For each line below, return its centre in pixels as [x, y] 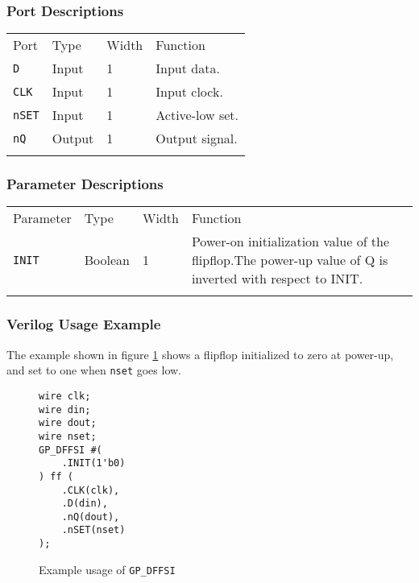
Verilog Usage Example [84, 324]
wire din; [65, 409]
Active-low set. [197, 115]
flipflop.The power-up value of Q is [290, 260]
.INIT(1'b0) [93, 463]
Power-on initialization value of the [290, 242]
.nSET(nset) [93, 530]
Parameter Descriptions [85, 184]
